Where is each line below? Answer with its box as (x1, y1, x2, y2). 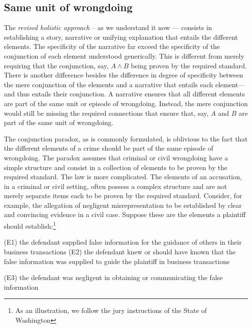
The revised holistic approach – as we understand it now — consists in (4, 22, 212, 32)
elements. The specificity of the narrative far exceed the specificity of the (4, 41, 220, 51)
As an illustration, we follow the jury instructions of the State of (15, 305, 207, 315)
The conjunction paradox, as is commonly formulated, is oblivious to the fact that (4, 133, 248, 143)
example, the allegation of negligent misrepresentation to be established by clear (4, 200, 242, 210)
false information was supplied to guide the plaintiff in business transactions (4, 256, 230, 266)
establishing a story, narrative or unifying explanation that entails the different (4, 31, 238, 42)
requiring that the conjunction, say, (4, 60, 109, 70)
